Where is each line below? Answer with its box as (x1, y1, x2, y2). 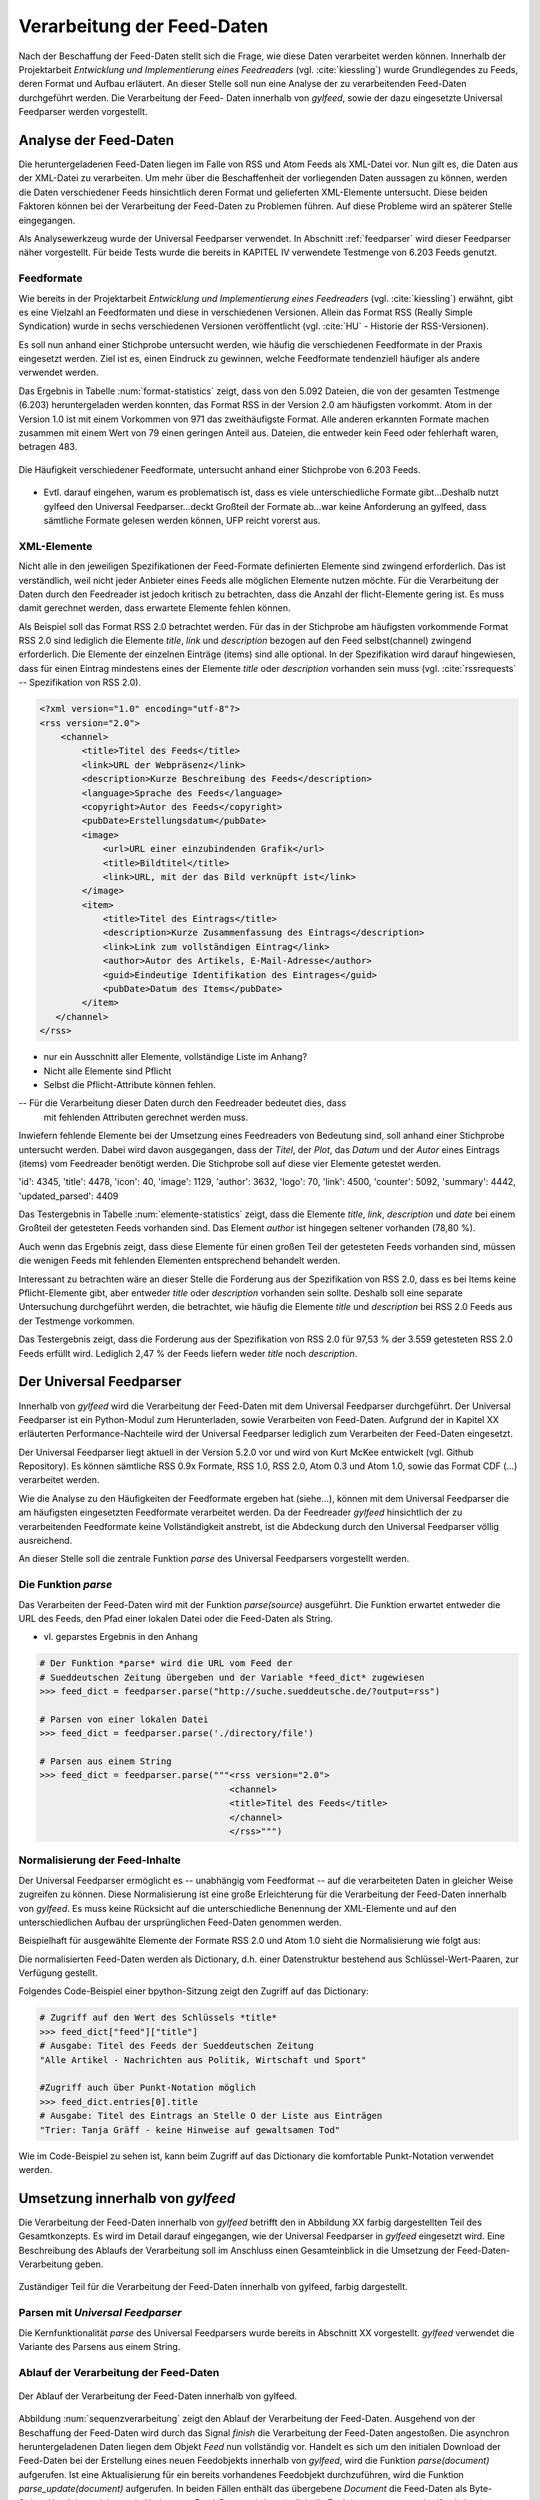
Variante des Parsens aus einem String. (18, 2340, 181, 2352)
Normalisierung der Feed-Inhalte (18, 1853, 182, 1867)
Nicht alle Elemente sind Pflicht (43, 1065, 172, 1077)
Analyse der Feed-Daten (18, 131, 175, 149)
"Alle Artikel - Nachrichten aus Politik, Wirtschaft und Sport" (39, 2054, 367, 2065)
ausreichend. (18, 1535, 73, 1547)
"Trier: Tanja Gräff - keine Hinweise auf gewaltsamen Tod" (39, 2124, 341, 2135)
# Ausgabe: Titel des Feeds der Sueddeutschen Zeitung (39, 2040, 314, 2052)
